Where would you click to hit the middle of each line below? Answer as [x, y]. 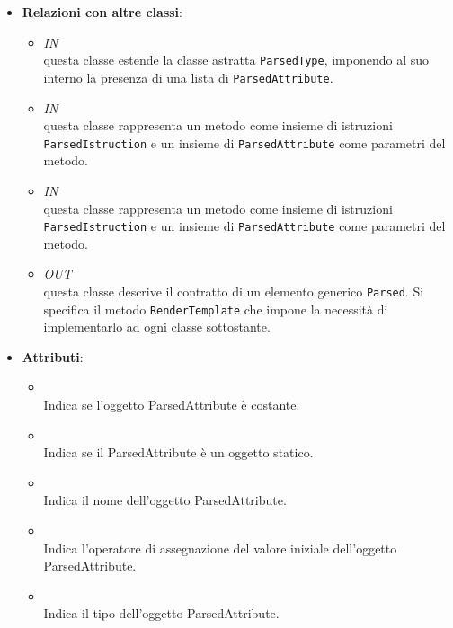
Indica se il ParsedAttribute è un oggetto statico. [178, 452]
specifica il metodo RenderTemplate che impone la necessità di [216, 309]
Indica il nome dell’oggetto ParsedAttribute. [165, 500]
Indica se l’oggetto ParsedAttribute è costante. [172, 405]
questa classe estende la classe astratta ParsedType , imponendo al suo [236, 60]
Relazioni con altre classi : [102, 12]
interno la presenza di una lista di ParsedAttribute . [188, 77]
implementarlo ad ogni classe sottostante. [157, 327]
